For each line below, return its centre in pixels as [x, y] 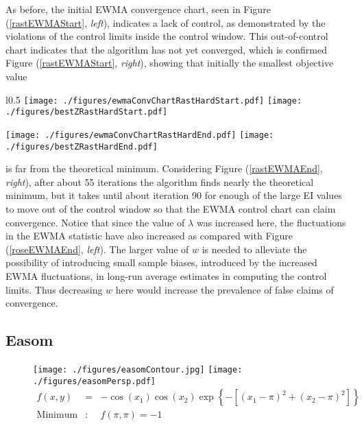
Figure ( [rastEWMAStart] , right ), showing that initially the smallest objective [170, 63]
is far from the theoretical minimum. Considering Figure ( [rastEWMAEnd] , [164, 168]
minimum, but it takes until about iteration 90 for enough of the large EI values [174, 195]
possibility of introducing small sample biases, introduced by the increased [161, 262]
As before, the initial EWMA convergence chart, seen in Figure [138, 9]
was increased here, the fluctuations [271, 222]
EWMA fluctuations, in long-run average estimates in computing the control [166, 275]
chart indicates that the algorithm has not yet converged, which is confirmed [166, 49]
